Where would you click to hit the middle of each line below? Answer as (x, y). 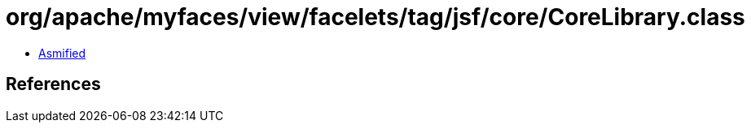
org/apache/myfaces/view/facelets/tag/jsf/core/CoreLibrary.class (375, 17)
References (53, 84)
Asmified (62, 53)
